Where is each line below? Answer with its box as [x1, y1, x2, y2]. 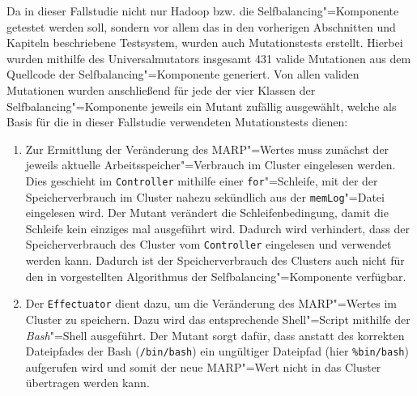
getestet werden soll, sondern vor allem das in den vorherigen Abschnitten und [6, 18, 396, 35]
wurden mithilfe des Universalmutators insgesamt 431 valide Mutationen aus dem [6, 49, 411, 66]
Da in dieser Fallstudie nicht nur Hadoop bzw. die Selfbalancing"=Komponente [6, 2, 399, 19]
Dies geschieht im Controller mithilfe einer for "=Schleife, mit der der [25, 172, 378, 189]
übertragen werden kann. [25, 374, 150, 391]
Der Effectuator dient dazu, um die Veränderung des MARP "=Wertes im [25, 295, 398, 312]
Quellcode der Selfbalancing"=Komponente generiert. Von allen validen [6, 66, 360, 83]
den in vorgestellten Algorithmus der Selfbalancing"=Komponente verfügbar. [25, 267, 406, 284]
